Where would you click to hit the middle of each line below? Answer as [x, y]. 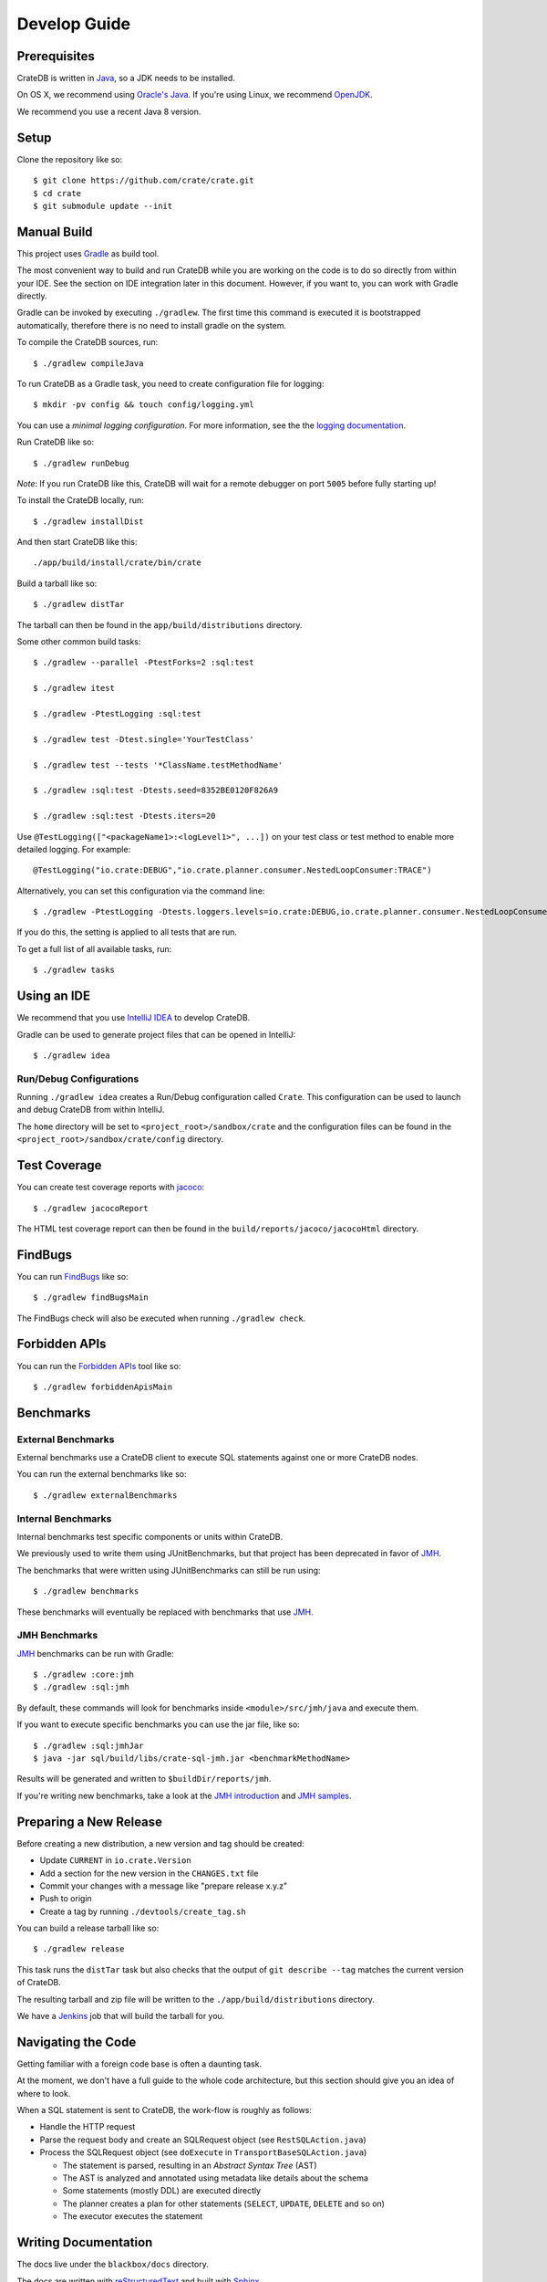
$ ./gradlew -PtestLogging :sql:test [118, 713]
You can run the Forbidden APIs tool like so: [99, 1366]
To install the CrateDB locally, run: [81, 500]
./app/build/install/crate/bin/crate [118, 563]
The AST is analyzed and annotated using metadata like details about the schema [216, 2178]
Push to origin [66, 1899]
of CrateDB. [39, 1983]
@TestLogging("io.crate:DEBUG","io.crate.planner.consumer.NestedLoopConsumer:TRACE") [232, 870]
